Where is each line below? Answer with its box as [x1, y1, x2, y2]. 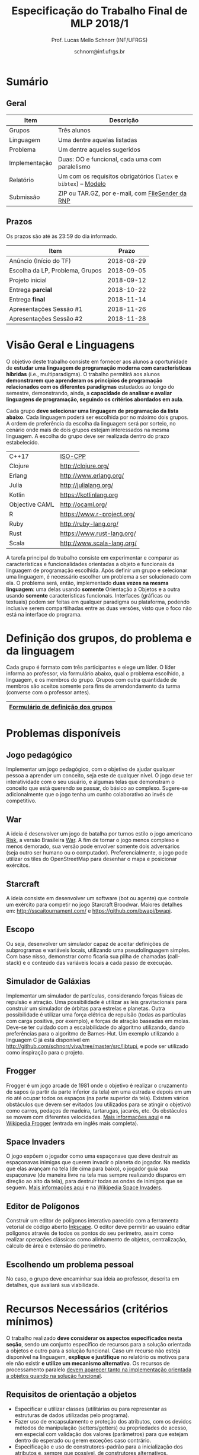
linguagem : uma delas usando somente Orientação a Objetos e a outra [6, 586, 181, 593]
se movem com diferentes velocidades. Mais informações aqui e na [6, 1113, 171, 1120]
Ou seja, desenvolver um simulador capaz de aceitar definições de [6, 940, 169, 947]
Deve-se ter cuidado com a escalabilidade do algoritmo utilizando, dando [6, 1024, 185, 1031]
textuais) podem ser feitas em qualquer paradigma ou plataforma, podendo [6, 598, 190, 605]
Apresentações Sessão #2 [9, 314, 83, 323]
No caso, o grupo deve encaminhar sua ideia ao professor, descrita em [6, 1275, 179, 1282]
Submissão [9, 193, 40, 201]
